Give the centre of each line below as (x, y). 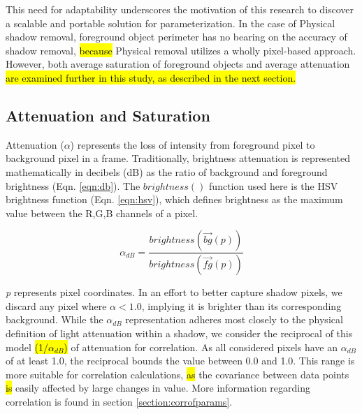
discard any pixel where (56, 305)
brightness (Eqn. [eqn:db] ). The (73, 185)
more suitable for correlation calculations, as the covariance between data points (178, 374)
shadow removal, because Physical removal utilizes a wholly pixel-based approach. (181, 50)
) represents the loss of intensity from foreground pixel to (193, 144)
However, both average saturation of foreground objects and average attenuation (178, 64)
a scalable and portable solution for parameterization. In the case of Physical (171, 23)
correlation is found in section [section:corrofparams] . (119, 401)
